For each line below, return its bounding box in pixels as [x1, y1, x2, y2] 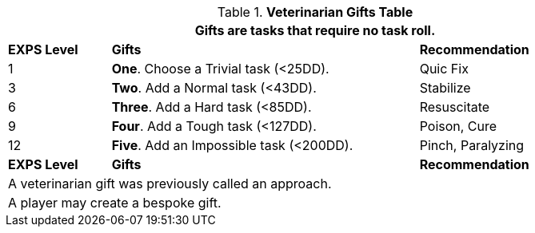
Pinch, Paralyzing [419, 137, 525, 153]
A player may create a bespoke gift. [8, 195, 222, 211]
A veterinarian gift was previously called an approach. [8, 176, 332, 192]
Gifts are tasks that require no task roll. [194, 22, 436, 38]
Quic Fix [419, 61, 469, 77]
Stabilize [419, 80, 471, 96]
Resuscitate [419, 99, 490, 115]
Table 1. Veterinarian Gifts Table [217, 4, 413, 20]
